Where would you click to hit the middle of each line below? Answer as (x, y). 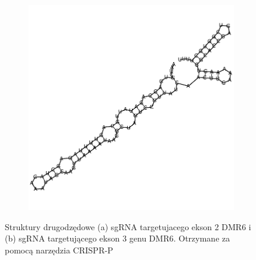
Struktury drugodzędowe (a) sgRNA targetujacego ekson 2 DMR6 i (128, 226)
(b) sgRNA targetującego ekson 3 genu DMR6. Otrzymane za (118, 238)
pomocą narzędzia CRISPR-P (59, 250)
